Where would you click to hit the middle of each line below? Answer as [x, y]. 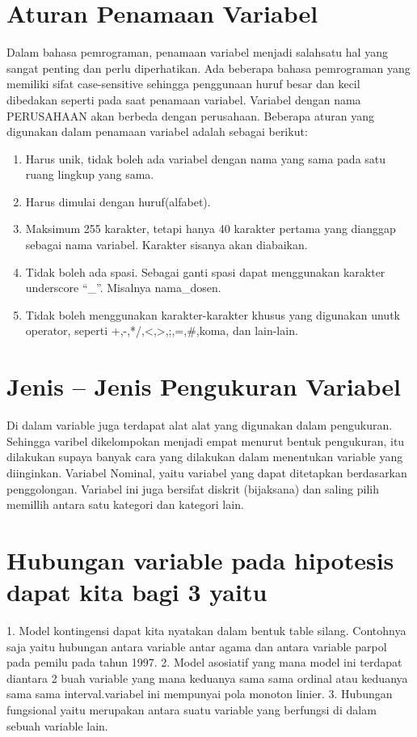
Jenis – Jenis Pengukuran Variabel [204, 386]
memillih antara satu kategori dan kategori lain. [125, 504]
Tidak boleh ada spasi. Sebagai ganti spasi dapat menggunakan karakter [205, 271]
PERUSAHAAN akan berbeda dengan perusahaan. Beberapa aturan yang [190, 115]
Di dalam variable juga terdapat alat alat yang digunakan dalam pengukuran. [200, 425]
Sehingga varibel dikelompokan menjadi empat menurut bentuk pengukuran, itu [206, 441]
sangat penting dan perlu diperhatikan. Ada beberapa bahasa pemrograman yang [208, 68]
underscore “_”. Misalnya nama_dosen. [123, 288]
